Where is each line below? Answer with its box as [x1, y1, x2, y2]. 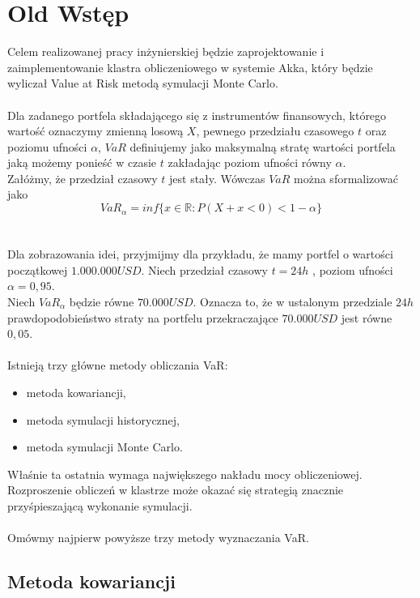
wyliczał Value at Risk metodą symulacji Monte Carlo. [7, 75, 278, 92]
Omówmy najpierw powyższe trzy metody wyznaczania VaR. [7, 529, 309, 546]
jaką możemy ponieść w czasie [7, 154, 157, 171]
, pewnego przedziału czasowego [196, 122, 354, 139]
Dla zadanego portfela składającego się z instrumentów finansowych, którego [7, 106, 387, 123]
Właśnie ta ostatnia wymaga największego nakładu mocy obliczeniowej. [7, 465, 363, 482]
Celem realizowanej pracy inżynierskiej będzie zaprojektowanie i [7, 43, 325, 60]
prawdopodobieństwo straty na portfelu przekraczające [7, 309, 278, 326]
